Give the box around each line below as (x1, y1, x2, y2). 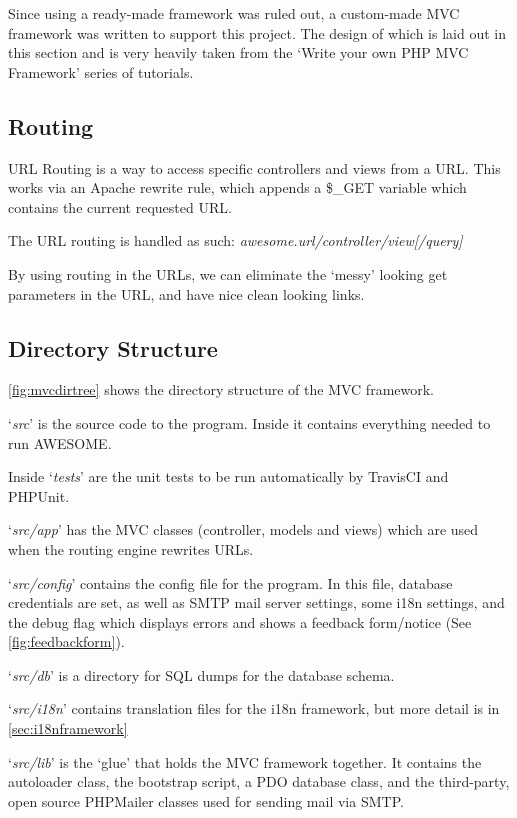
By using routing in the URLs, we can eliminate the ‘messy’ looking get (8, 263, 448, 284)
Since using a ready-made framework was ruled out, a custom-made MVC (8, 3, 460, 23)
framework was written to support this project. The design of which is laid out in (8, 22, 506, 43)
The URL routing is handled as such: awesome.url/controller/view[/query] (8, 230, 463, 251)
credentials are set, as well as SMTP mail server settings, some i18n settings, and (8, 592, 505, 613)
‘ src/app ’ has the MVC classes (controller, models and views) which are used (8, 519, 479, 540)
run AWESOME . (8, 432, 112, 453)
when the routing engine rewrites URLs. (8, 538, 254, 559)
